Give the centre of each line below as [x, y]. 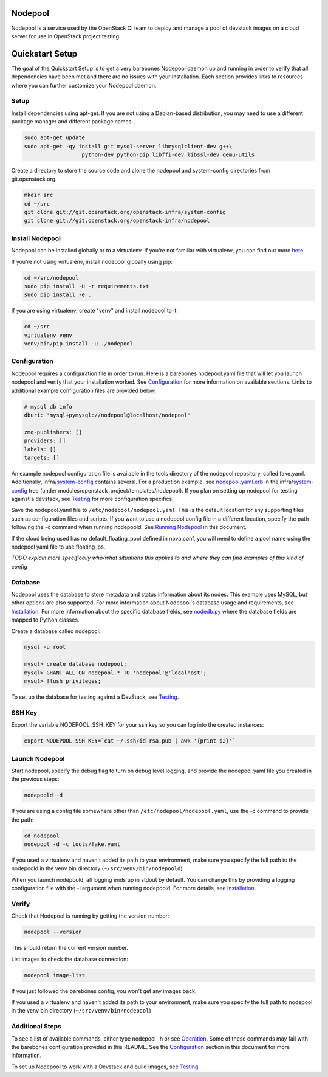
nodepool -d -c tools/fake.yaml [72, 844]
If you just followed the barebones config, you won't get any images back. [104, 991]
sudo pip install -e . [58, 295]
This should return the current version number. [70, 948]
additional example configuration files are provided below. [84, 390]
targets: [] [42, 457]
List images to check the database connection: [70, 959]
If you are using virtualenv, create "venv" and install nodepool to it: [95, 311]
